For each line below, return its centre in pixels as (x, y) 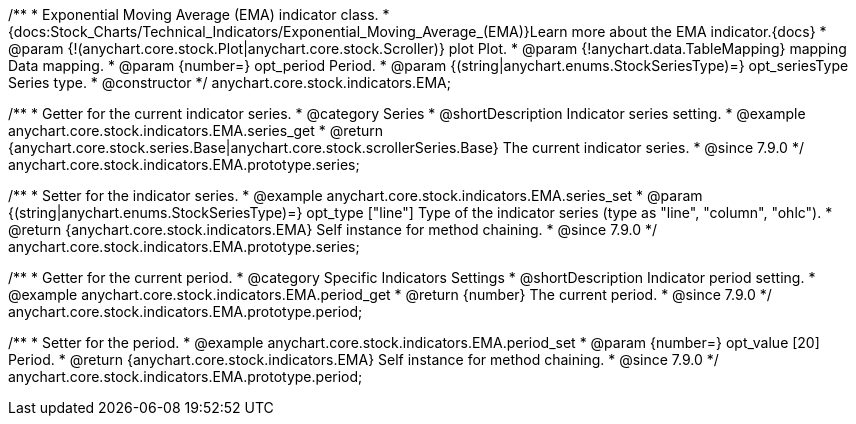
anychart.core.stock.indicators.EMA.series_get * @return (196, 130)
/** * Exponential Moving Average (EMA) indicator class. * (199, 14)
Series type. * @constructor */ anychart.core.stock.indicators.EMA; (229, 82)
